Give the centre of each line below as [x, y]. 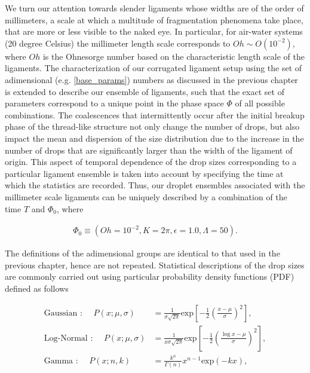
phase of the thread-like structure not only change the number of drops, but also [152, 126]
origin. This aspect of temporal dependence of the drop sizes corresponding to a [151, 162]
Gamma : [61, 361]
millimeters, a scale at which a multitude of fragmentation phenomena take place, [154, 19]
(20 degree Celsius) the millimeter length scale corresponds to [118, 43]
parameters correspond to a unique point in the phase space [114, 103]
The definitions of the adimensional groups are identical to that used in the [142, 253]
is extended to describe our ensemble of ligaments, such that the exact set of [145, 91]
